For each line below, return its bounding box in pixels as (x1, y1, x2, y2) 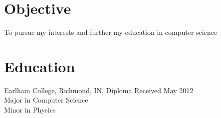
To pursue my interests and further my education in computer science (4, 27, 218, 37)
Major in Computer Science (4, 95, 88, 105)
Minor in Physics (4, 105, 56, 115)
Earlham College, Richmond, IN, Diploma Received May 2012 (4, 85, 194, 95)
